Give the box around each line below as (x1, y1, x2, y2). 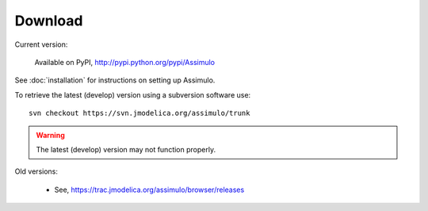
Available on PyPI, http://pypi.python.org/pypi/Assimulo (34, 57, 216, 67)
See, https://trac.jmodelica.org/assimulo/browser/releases (54, 185, 245, 194)
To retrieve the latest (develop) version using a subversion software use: (14, 90, 251, 99)
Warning (36, 130, 65, 140)
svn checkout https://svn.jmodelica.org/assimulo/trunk (29, 109, 250, 118)
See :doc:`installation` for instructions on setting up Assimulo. (14, 75, 216, 85)
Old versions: (14, 167, 59, 176)
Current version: (14, 40, 68, 49)
